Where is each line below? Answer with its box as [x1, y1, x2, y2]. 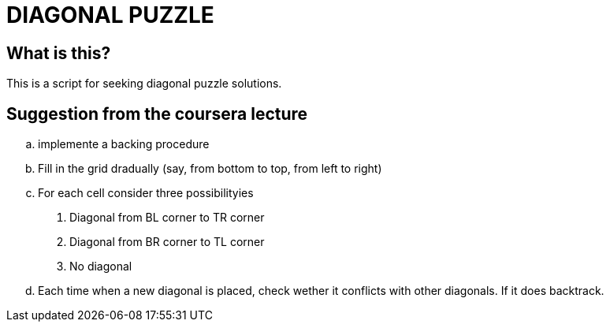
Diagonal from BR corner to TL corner [69, 235, 265, 249]
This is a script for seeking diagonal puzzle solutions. [6, 76, 282, 91]
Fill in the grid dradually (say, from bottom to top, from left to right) [38, 162, 382, 176]
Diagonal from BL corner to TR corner [69, 211, 265, 225]
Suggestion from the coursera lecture [6, 103, 308, 124]
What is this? [6, 43, 111, 63]
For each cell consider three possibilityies [38, 186, 254, 200]
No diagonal [69, 259, 132, 274]
